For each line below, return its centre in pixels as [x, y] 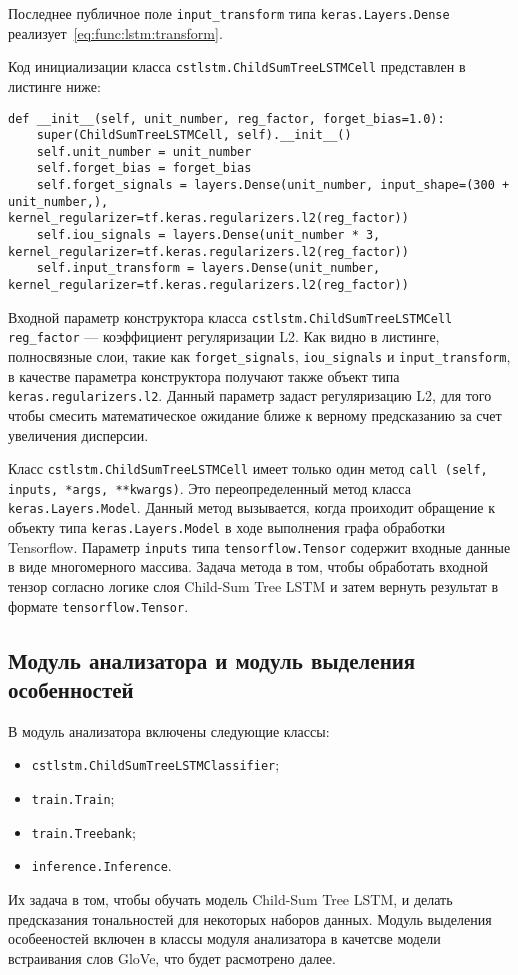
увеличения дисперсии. [78, 434]
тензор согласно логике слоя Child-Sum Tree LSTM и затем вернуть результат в [253, 586]
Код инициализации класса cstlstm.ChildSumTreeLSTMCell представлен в [237, 66]
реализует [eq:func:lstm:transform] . [115, 32]
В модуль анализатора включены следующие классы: [169, 730]
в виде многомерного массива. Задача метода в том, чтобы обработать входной [248, 566]
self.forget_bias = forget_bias [144, 168]
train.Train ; [73, 798]
